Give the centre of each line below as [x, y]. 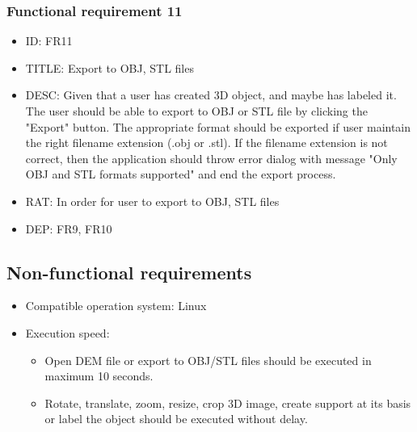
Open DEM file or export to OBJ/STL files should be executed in [208, 360]
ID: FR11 [49, 41]
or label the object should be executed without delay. [176, 419]
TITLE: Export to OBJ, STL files [110, 67]
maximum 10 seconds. [99, 376]
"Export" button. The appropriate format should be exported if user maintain [218, 126]
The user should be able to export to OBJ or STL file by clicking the [196, 111]
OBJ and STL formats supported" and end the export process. [181, 174]
